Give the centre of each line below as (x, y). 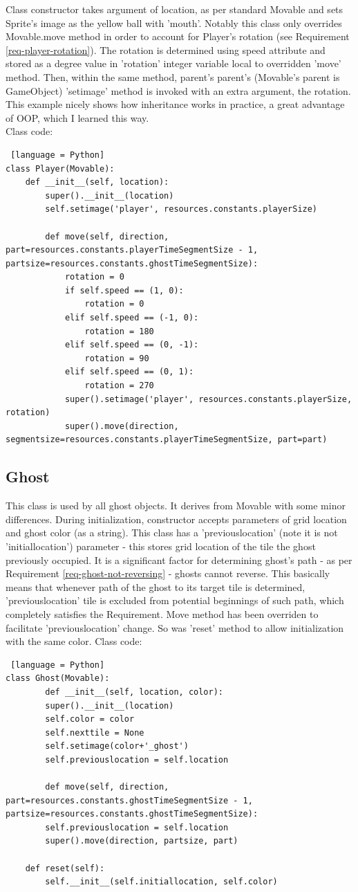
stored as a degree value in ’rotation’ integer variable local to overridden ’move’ (173, 63)
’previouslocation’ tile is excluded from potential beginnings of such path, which (175, 600)
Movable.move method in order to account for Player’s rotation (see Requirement (178, 36)
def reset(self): (65, 868)
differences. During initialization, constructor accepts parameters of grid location (176, 519)
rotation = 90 (117, 358)
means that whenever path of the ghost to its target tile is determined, (156, 586)
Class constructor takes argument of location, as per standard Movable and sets (175, 9)
